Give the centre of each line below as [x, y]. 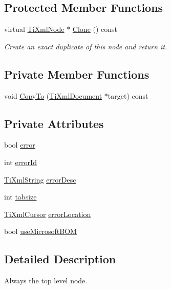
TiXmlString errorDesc [40, 179]
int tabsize [20, 197]
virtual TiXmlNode [34, 29]
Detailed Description [60, 259]
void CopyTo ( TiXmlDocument [53, 95]
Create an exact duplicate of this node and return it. [86, 46]
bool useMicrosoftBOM [40, 231]
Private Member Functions [77, 74]
